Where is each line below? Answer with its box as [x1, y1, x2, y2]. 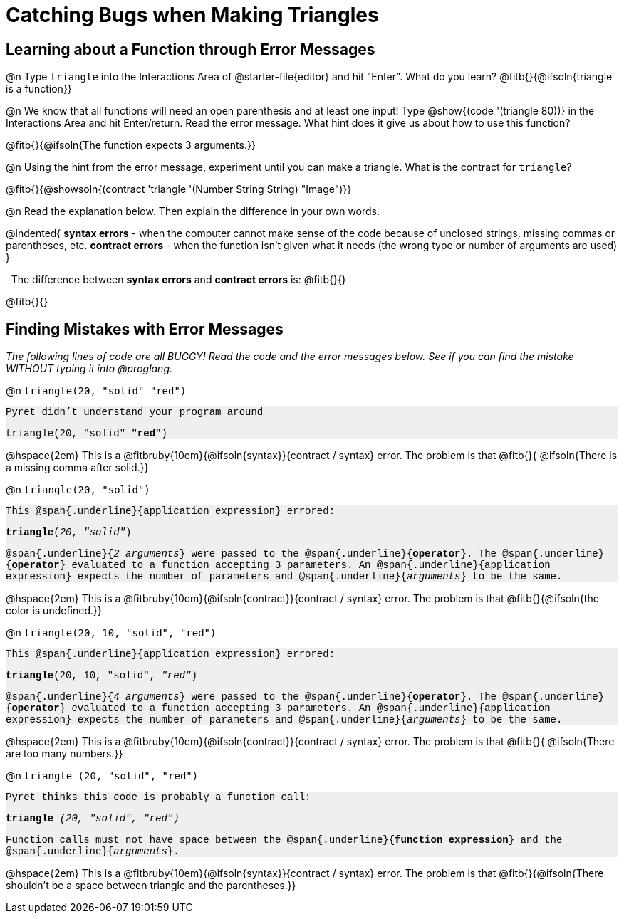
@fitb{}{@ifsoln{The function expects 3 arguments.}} [6, 139, 256, 152]
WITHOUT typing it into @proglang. [6, 362, 173, 375]
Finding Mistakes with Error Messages [6, 320, 284, 338]
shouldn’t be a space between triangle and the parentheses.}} [6, 879, 296, 892]
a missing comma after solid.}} [6, 461, 149, 474]
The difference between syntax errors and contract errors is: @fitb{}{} [11, 273, 346, 286]
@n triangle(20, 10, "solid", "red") [6, 626, 217, 639]
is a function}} [6, 83, 72, 95]
